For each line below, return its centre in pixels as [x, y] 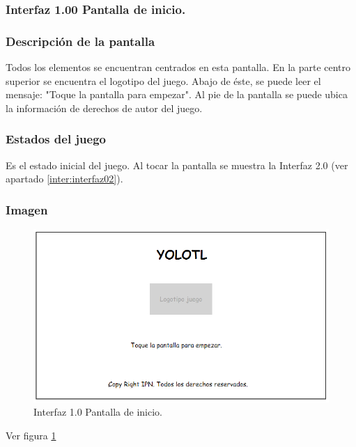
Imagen [27, 209]
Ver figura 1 [31, 435]
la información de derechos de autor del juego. [104, 108]
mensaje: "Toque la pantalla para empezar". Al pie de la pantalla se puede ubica [177, 94]
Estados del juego [56, 139]
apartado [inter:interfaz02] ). [64, 179]
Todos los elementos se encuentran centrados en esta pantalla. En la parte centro [178, 67]
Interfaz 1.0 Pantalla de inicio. [98, 412]
